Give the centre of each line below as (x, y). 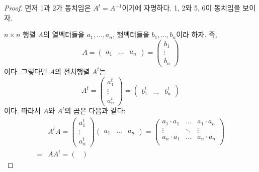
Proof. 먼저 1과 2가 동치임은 (48, 8)
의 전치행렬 (72, 71)
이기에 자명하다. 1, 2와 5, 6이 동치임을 (181, 8)
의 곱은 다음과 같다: (95, 111)
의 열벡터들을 (64, 34)
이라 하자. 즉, (197, 34)
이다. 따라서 (22, 111)
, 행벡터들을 (131, 34)
